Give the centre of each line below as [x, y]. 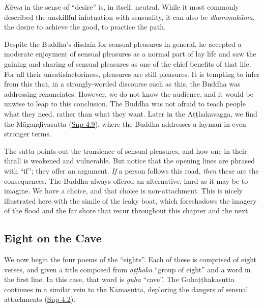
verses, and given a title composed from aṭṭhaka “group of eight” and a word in [127, 269]
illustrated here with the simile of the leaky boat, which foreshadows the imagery [130, 200]
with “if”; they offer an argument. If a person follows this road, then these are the [131, 170]
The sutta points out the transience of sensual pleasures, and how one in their [126, 150]
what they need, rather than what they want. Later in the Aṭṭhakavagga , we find [131, 113]
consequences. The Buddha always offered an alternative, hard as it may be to [126, 180]
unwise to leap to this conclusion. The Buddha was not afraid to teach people [125, 104]
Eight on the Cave [53, 238]
